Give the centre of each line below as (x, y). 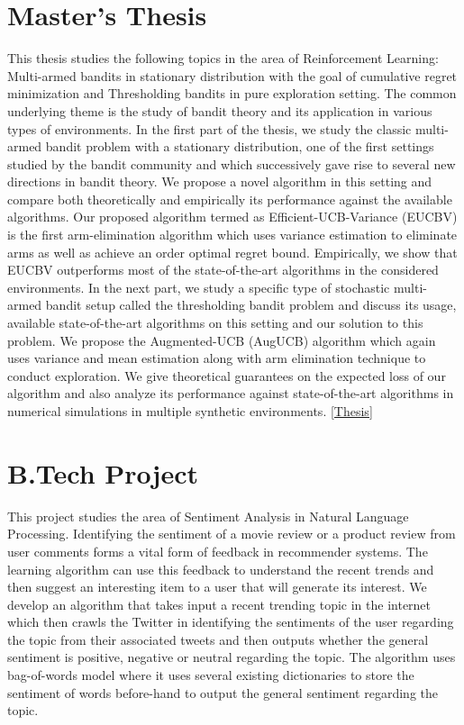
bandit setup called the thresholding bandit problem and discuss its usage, (251, 305)
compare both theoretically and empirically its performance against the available (230, 199)
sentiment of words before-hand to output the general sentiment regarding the (223, 692)
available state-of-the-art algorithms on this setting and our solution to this (215, 323)
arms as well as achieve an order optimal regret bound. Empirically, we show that (232, 252)
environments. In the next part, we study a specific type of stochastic (199, 287)
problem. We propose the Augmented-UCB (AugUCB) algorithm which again (222, 340)
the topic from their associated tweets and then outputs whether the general (218, 639)
